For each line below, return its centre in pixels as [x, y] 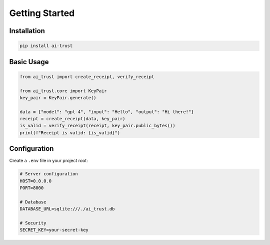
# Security [33, 223]
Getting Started [42, 13]
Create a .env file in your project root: [49, 161]
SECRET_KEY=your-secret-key [54, 230]
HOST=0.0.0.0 [36, 181]
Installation [27, 31]
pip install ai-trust [46, 46]
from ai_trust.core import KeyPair [63, 91]
